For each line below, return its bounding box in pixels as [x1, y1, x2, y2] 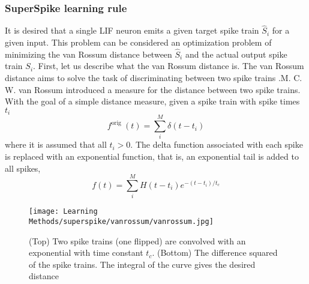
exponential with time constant [29, 246, 143, 259]
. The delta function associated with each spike [130, 138, 303, 151]
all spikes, [5, 162, 41, 174]
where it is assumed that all [5, 138, 107, 151]
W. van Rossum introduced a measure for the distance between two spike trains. [5, 83, 301, 95]
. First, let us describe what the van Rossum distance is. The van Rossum [33, 59, 304, 72]
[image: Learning [29, 207, 98, 216]
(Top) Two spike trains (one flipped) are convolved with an [29, 234, 246, 247]
